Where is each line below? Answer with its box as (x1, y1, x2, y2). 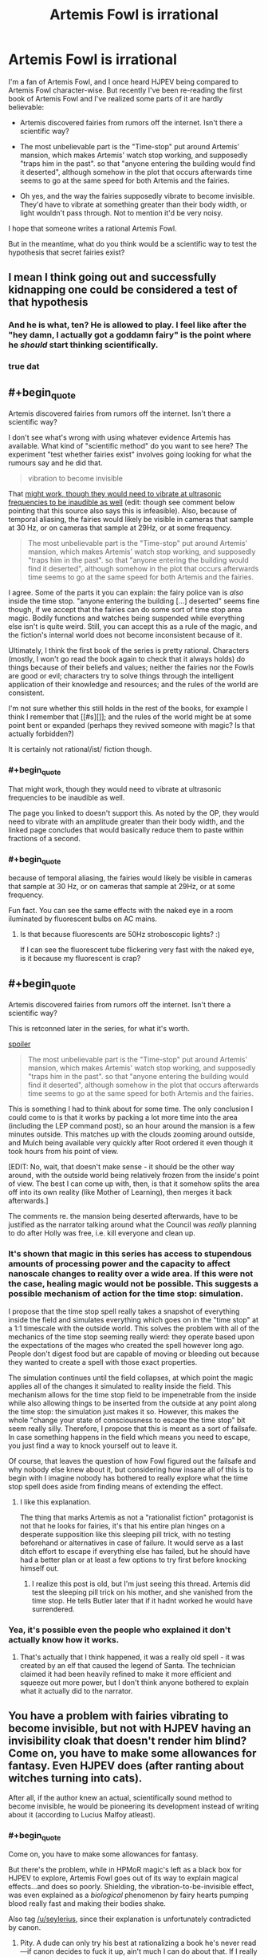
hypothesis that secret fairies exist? (8, 247, 125, 257)
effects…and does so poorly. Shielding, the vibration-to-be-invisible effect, (8, 1882, 254, 1892)
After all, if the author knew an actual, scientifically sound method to (8, 1793, 233, 1802)
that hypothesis (8, 295, 89, 309)
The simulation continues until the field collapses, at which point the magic (8, 1373, 254, 1382)
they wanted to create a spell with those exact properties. (8, 1357, 198, 1366)
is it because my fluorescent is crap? (19, 954, 141, 963)
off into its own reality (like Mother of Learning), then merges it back (8, 1188, 233, 1197)
